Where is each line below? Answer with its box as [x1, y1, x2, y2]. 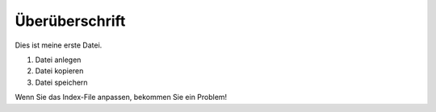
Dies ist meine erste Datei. [15, 40, 103, 50]
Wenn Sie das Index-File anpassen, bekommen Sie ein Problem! [15, 93, 228, 102]
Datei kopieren [35, 66, 84, 76]
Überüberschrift [15, 12, 126, 30]
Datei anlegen [35, 55, 82, 64]
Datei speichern [35, 77, 88, 87]
